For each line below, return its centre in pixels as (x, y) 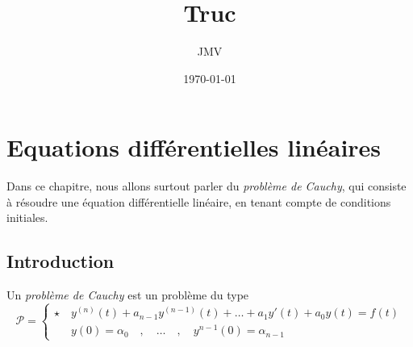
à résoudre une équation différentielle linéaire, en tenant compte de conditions (199, 201)
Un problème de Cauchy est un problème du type (128, 295)
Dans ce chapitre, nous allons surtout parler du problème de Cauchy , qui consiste (206, 186)
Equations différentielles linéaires (194, 147)
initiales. (27, 217)
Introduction (60, 261)
